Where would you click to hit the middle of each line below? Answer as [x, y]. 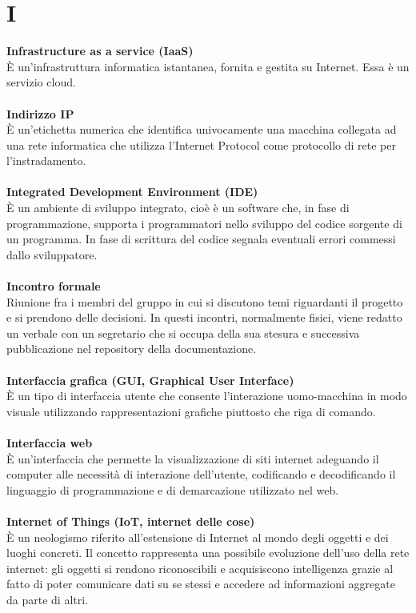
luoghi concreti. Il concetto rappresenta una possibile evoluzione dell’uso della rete [208, 553]
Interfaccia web [50, 442]
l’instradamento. [46, 160]
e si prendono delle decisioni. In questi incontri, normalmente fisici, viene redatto [204, 317]
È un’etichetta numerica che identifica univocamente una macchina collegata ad [202, 129]
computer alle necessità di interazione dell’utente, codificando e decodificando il [201, 474]
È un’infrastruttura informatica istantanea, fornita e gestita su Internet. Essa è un [208, 66]
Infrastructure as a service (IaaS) [100, 51]
